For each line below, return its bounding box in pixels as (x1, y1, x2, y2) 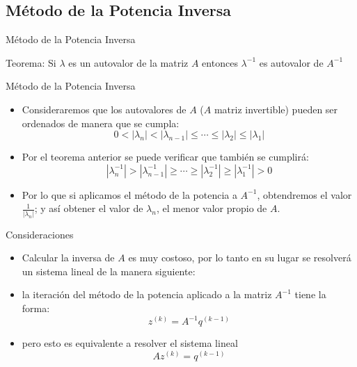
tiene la (294, 287, 326, 302)
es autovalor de (259, 55, 324, 70)
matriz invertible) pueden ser (214, 101, 338, 116)
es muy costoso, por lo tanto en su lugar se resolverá (128, 250, 351, 265)
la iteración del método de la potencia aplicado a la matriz (22, 287, 272, 302)
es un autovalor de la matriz (68, 55, 189, 70)
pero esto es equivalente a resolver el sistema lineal (22, 336, 238, 350)
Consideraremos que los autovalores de (22, 101, 187, 116)
